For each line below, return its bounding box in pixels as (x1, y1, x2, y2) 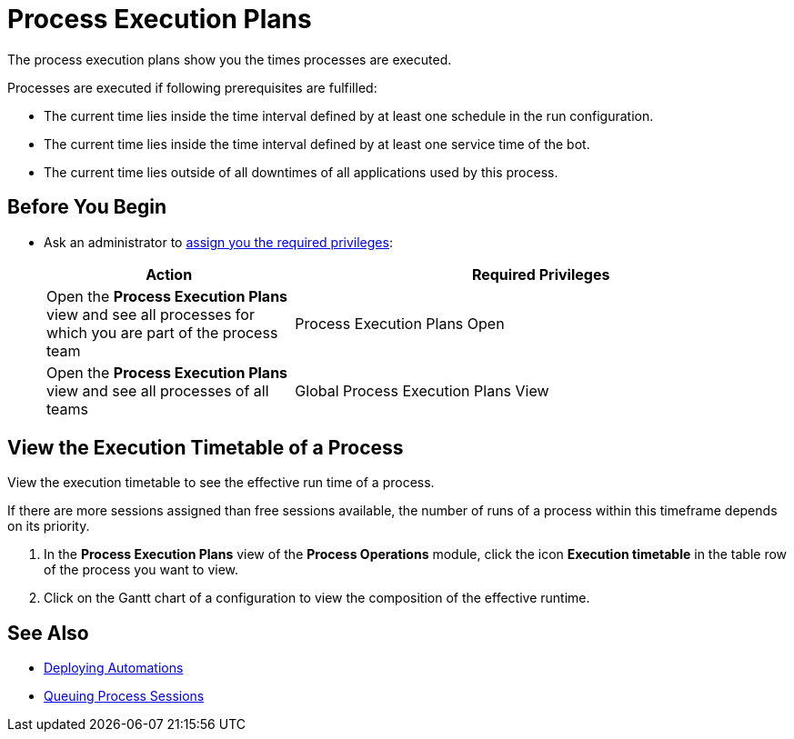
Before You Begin (7, 195, 167, 219)
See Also (7, 621, 89, 644)
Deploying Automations (44, 660, 184, 676)
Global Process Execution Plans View (295, 381, 549, 400)
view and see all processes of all (46, 381, 269, 400)
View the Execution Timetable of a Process (7, 436, 404, 460)
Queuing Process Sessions (44, 688, 205, 704)
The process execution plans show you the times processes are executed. (7, 51, 452, 67)
